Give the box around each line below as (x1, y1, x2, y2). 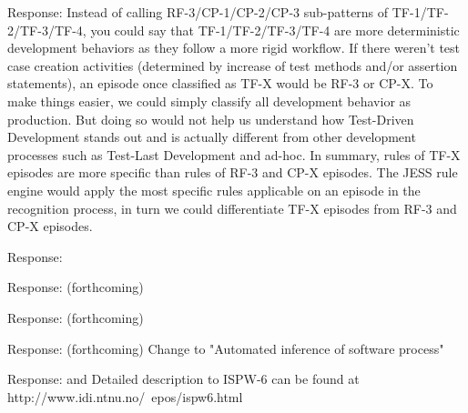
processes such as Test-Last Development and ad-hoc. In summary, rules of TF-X (7, 145, 461, 164)
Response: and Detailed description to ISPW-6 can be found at (7, 369, 360, 388)
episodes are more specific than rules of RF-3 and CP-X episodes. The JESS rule (7, 163, 458, 182)
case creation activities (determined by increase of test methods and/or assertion (7, 55, 458, 75)
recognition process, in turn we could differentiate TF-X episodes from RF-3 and (7, 198, 457, 217)
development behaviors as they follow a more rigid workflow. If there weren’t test (7, 38, 461, 57)
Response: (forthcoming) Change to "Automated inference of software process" (7, 338, 444, 358)
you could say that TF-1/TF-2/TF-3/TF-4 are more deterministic (90, 20, 460, 39)
